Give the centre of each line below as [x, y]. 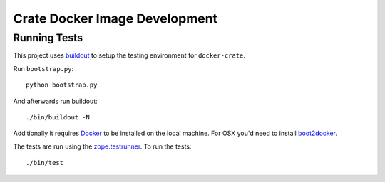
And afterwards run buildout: [55, 101]
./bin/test [45, 163]
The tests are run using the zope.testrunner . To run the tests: [102, 146]
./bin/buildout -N [58, 117]
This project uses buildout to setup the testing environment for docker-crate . [129, 55]
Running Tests [48, 38]
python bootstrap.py [62, 85]
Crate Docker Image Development [115, 18]
